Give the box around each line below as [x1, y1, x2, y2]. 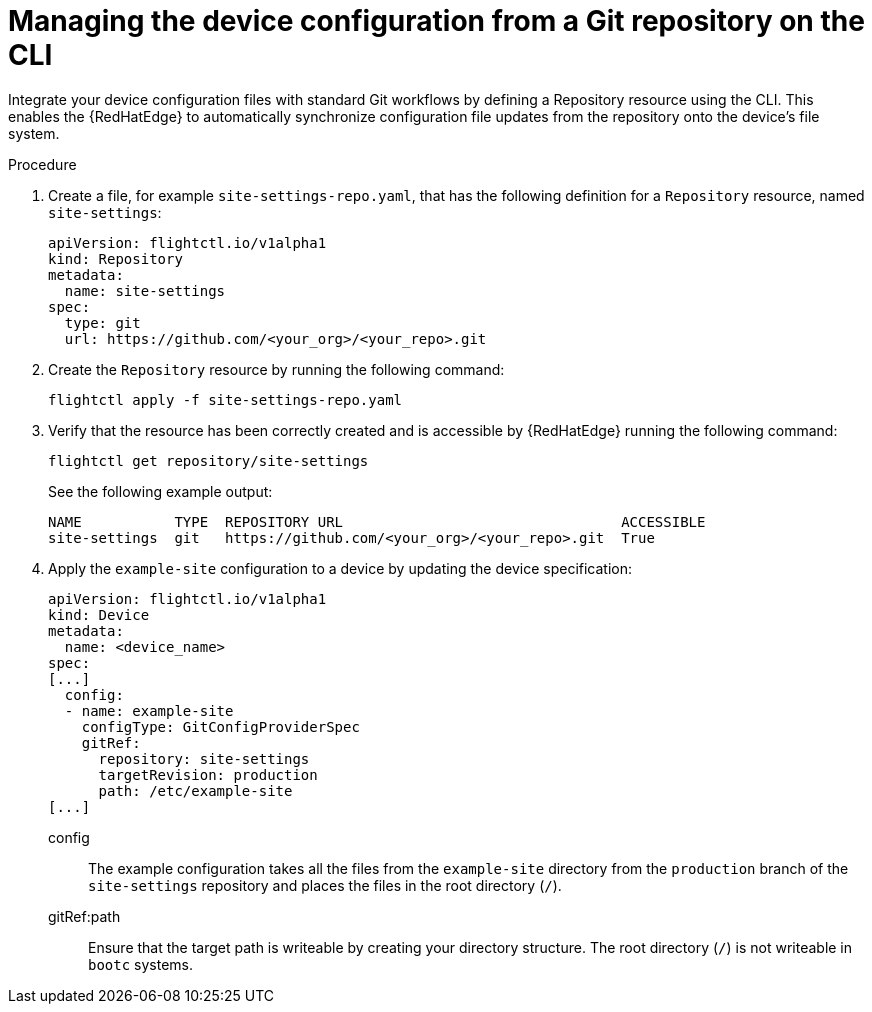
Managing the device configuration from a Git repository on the [8, 4, 865, 38]
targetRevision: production [98, 766, 318, 783]
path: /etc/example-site [98, 782, 293, 799]
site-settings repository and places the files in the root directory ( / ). [88, 876, 562, 894]
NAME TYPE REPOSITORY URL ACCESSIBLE [48, 513, 706, 530]
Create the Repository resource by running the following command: [48, 360, 505, 378]
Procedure [8, 155, 77, 173]
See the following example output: [48, 482, 273, 500]
